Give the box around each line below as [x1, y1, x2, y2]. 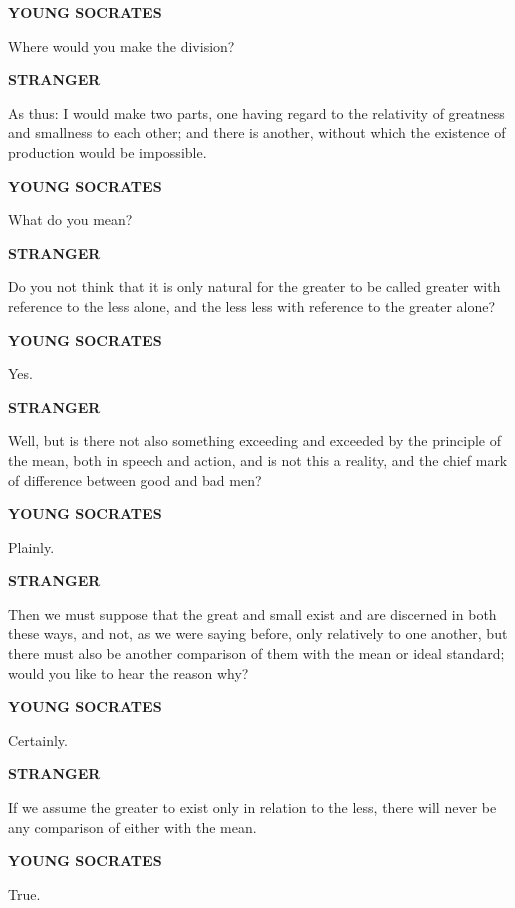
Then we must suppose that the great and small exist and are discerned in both [8, 603, 497, 624]
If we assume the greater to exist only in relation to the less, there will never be [8, 797, 497, 818]
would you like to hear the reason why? [8, 662, 249, 683]
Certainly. [8, 729, 68, 750]
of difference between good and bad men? [8, 469, 262, 490]
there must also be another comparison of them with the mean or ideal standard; [8, 643, 505, 664]
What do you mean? [8, 209, 133, 230]
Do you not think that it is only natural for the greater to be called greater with [8, 276, 501, 297]
